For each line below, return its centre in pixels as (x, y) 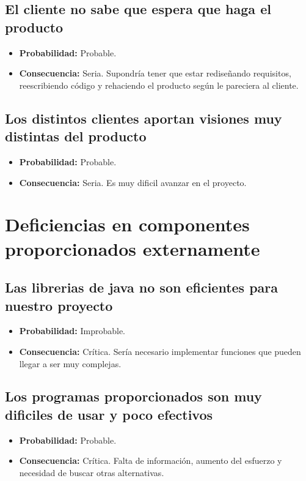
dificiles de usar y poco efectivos (109, 414)
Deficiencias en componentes (127, 224)
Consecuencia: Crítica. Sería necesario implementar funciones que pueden (160, 351)
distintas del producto (76, 136)
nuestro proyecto (59, 305)
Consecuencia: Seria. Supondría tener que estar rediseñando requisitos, (155, 73)
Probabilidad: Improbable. (72, 331)
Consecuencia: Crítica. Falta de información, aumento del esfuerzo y (151, 460)
